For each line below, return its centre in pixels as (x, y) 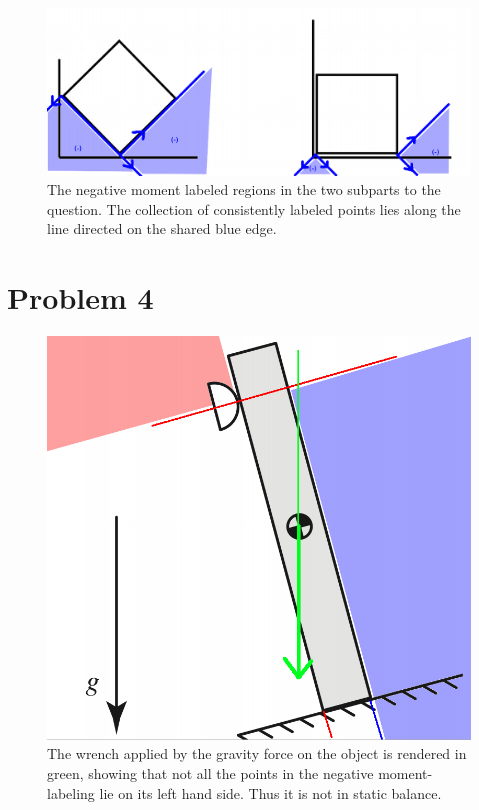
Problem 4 (80, 297)
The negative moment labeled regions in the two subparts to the (244, 189)
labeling (71, 792)
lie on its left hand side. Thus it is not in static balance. (270, 792)
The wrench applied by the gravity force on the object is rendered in (257, 753)
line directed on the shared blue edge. (162, 228)
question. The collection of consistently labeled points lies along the (254, 208)
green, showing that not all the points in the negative (210, 772)
